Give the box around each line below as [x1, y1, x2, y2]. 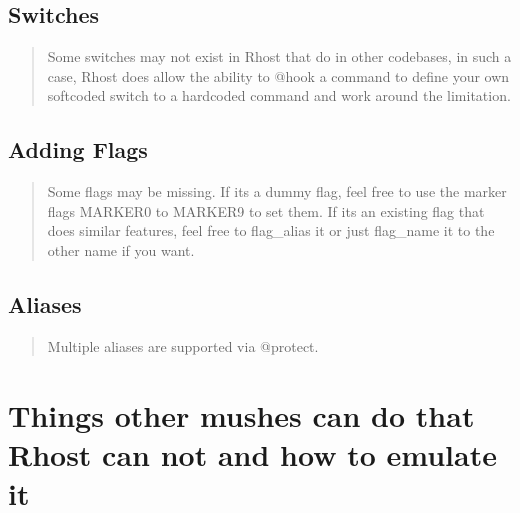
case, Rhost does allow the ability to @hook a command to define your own [47, 65, 510, 86]
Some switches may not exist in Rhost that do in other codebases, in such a [47, 46, 512, 67]
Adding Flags [8, 134, 148, 165]
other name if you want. [47, 239, 195, 260]
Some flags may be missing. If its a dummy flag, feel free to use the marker [47, 181, 507, 202]
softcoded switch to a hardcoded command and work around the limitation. [47, 85, 511, 106]
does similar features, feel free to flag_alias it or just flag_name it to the [47, 220, 495, 241]
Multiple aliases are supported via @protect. [47, 335, 319, 356]
